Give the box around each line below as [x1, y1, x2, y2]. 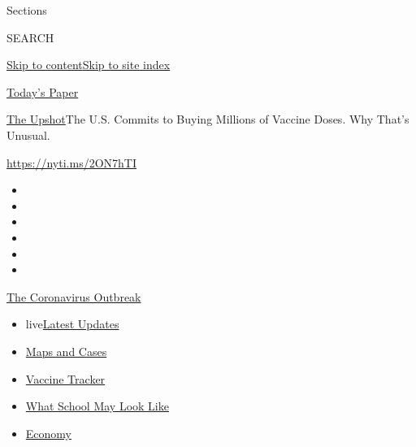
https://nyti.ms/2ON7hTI [6, 154, 137, 171]
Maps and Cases [25, 342, 107, 359]
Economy [25, 424, 71, 441]
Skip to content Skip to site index [6, 56, 171, 73]
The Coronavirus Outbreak [6, 288, 141, 305]
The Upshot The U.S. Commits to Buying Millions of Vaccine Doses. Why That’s [6, 111, 409, 128]
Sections [6, 2, 47, 18]
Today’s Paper [6, 83, 79, 100]
